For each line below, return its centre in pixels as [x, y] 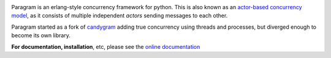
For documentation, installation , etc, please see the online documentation [106, 46]
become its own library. [41, 35]
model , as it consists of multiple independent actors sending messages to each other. [120, 16]
